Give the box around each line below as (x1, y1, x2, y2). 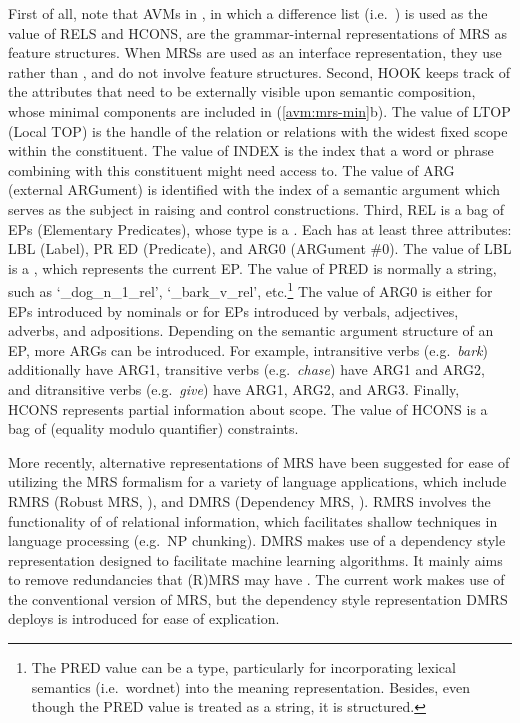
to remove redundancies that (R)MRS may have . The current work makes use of (8, 569, 505, 590)
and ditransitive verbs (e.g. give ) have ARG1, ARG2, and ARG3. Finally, (8, 378, 460, 399)
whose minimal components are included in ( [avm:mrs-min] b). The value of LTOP (8, 100, 511, 121)
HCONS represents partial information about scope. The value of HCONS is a (8, 398, 488, 419)
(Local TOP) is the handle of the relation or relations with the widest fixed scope (8, 120, 508, 141)
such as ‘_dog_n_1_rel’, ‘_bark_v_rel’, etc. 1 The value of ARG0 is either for (8, 278, 493, 301)
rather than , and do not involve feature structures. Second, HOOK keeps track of (8, 61, 511, 82)
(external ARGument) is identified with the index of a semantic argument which (8, 179, 501, 200)
